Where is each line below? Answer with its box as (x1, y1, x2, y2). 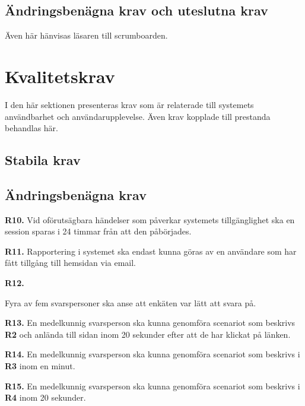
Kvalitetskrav (5, 64, 115, 88)
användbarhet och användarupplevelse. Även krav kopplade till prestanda (5, 110, 271, 122)
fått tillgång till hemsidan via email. (5, 256, 136, 269)
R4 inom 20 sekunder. (5, 391, 86, 404)
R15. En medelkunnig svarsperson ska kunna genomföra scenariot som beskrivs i (5, 379, 300, 392)
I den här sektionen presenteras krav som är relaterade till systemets (5, 98, 254, 110)
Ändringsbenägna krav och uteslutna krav (5, 1, 268, 20)
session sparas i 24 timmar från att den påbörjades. (5, 225, 192, 237)
